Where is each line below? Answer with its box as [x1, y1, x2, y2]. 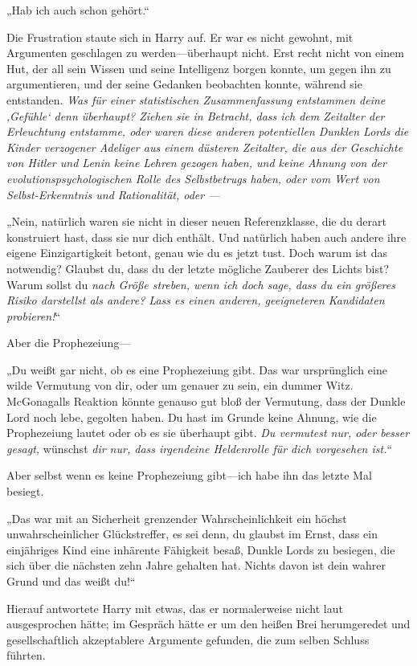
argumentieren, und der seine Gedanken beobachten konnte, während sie [6, 76, 362, 92]
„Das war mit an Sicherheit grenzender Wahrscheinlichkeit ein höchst [6, 509, 347, 526]
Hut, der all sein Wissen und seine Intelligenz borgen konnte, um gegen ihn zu [6, 59, 391, 76]
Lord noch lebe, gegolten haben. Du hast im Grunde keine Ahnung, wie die [6, 408, 377, 425]
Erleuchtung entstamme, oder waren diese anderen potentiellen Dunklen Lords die [6, 123, 409, 140]
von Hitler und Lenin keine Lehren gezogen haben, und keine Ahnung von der [6, 154, 386, 171]
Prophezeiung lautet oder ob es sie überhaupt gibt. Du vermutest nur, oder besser [6, 424, 410, 441]
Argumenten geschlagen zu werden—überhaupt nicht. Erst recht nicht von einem [6, 44, 404, 61]
